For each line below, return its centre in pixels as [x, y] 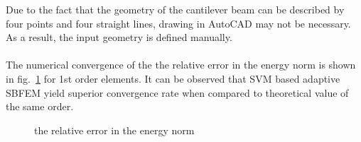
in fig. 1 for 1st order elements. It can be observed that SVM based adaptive [173, 78]
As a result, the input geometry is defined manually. [119, 37]
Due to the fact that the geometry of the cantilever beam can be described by [175, 9]
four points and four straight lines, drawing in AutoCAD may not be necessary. [178, 23]
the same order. [40, 106]
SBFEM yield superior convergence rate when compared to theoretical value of [177, 92]
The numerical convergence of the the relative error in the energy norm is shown [181, 65]
